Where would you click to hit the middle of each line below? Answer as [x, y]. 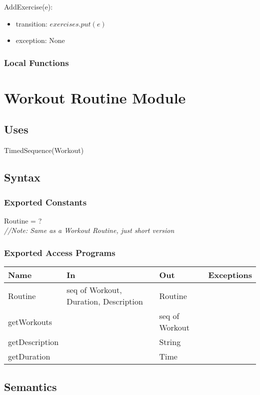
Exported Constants [45, 202]
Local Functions [36, 62]
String [170, 342]
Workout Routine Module [95, 97]
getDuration [29, 356]
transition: [31, 23]
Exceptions [230, 275]
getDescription [33, 342]
